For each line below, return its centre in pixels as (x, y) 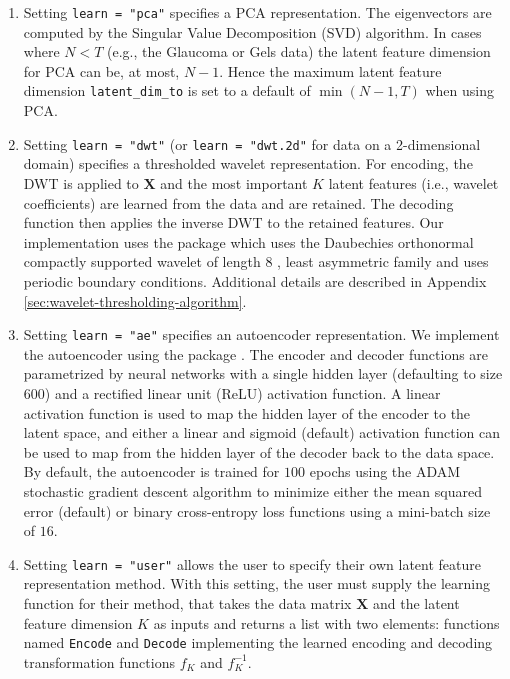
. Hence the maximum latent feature (330, 70)
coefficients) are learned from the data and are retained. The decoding (238, 202)
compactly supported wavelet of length (142, 261)
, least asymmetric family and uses (383, 261)
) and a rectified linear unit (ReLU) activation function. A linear (242, 392)
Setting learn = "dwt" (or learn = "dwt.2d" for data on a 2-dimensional (252, 143)
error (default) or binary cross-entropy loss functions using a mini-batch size (257, 510)
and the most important (234, 182)
